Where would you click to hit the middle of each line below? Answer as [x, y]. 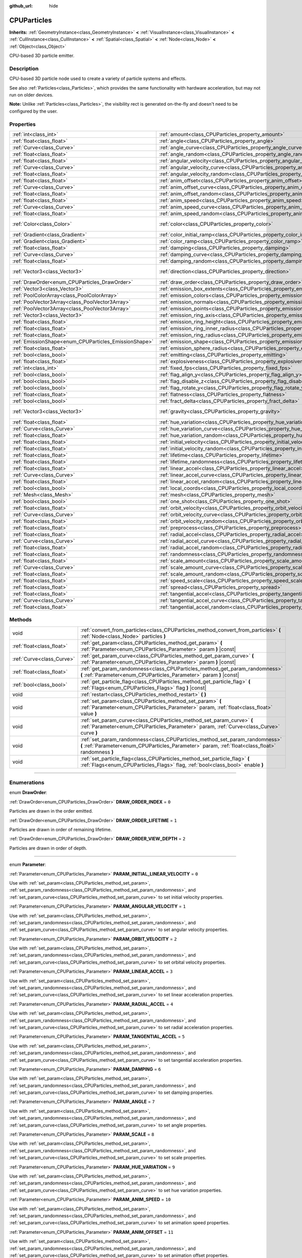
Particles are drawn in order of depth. [48, 848]
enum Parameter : [28, 864]
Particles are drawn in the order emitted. [51, 811]
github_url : [21, 6]
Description [24, 68]
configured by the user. [33, 111]
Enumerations [27, 782]
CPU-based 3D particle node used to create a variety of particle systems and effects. [98, 78]
